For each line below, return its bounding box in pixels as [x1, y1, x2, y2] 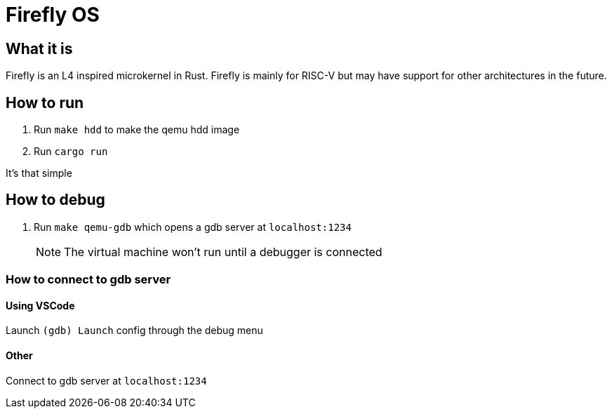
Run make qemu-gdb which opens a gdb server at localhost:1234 [34, 220, 352, 233]
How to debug [6, 191, 105, 209]
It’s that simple [6, 167, 72, 180]
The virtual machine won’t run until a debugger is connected [64, 244, 382, 259]
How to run [6, 93, 84, 112]
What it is [6, 39, 73, 58]
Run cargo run [34, 145, 108, 158]
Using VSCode [6, 299, 75, 312]
